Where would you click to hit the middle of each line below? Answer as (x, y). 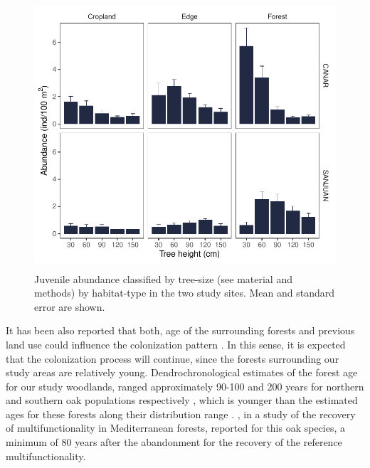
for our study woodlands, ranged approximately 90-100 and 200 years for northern (185, 386)
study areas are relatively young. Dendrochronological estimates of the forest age (182, 372)
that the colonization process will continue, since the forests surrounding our (173, 358)
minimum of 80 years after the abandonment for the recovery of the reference (174, 442)
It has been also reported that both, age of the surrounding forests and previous (180, 330)
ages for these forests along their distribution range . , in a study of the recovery (181, 414)
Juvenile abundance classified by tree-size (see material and (163, 278)
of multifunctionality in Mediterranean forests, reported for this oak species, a (176, 428)
